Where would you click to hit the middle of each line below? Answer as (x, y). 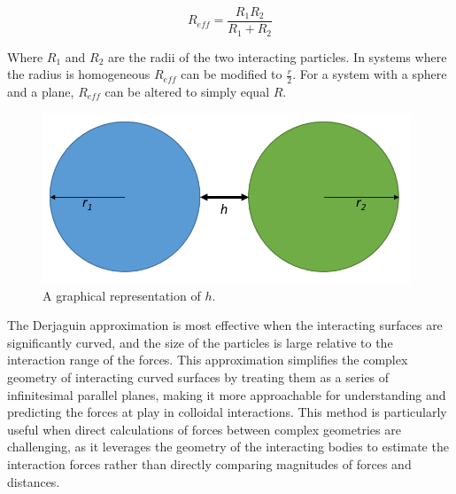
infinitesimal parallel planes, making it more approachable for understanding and (227, 394)
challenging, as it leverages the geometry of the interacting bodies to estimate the (228, 447)
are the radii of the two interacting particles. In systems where (277, 56)
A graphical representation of (122, 295)
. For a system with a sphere (370, 74)
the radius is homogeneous (79, 74)
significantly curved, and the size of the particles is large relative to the (200, 342)
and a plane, (41, 91)
